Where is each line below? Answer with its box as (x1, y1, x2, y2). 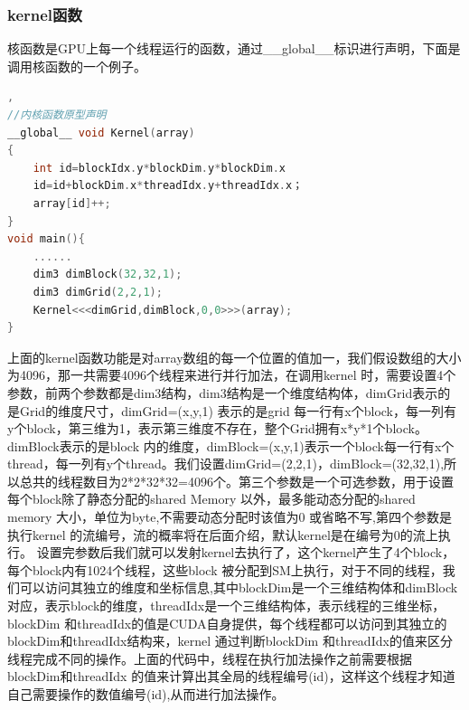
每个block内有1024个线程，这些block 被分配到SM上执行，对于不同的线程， (7, 560, 443, 579)
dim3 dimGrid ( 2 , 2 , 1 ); (33, 285, 163, 298)
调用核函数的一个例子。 (7, 56, 146, 75)
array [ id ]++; (33, 196, 111, 210)
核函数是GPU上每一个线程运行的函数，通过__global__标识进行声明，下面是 (7, 39, 461, 58)
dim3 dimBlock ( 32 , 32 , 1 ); (33, 268, 183, 281)
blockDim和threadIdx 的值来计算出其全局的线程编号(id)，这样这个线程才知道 (7, 667, 455, 686)
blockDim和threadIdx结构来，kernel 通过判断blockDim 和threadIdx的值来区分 (7, 631, 453, 650)
